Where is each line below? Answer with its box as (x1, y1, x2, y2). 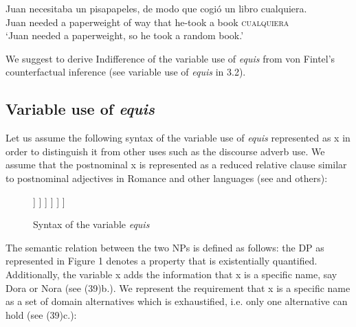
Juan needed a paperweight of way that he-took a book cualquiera (5, 14, 289, 29)
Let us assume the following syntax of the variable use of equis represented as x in (5, 131, 351, 145)
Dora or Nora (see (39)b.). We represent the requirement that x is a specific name (5, 280, 351, 295)
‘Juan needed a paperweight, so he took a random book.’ (5, 28, 244, 43)
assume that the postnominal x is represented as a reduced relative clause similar (5, 157, 347, 172)
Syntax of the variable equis (33, 217, 150, 232)
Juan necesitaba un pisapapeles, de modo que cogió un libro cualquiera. (5, 1, 307, 15)
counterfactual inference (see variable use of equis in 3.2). (5, 65, 246, 79)
